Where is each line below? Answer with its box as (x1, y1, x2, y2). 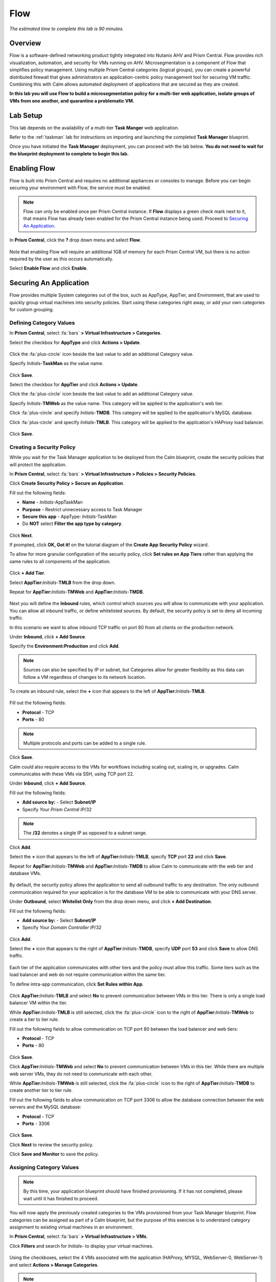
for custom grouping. (9, 306, 54, 312)
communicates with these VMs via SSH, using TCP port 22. (9, 771, 134, 777)
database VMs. (9, 870, 41, 876)
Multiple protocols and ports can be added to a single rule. (23, 740, 147, 746)
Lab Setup (9, 111, 43, 120)
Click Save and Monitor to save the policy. (9, 1151, 99, 1157)
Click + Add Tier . (9, 570, 45, 576)
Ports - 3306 (22, 1120, 50, 1127)
